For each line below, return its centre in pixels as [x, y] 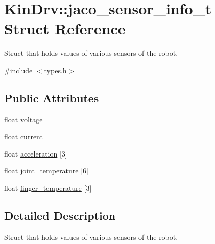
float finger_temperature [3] [48, 188]
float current [23, 136]
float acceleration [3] [36, 153]
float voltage [23, 119]
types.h [55, 70]
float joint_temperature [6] [46, 171]
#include [18, 70]
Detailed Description [60, 216]
